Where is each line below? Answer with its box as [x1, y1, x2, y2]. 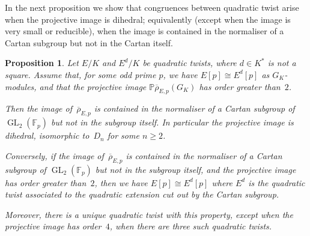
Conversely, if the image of [5, 149, 104, 162]
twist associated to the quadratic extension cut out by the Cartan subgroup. [5, 188, 279, 201]
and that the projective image [39, 80, 147, 92]
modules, [5, 80, 37, 92]
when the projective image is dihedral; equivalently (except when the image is [5, 13, 291, 25]
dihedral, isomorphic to [5, 129, 90, 142]
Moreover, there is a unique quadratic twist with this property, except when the [5, 208, 293, 220]
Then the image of [5, 102, 72, 115]
